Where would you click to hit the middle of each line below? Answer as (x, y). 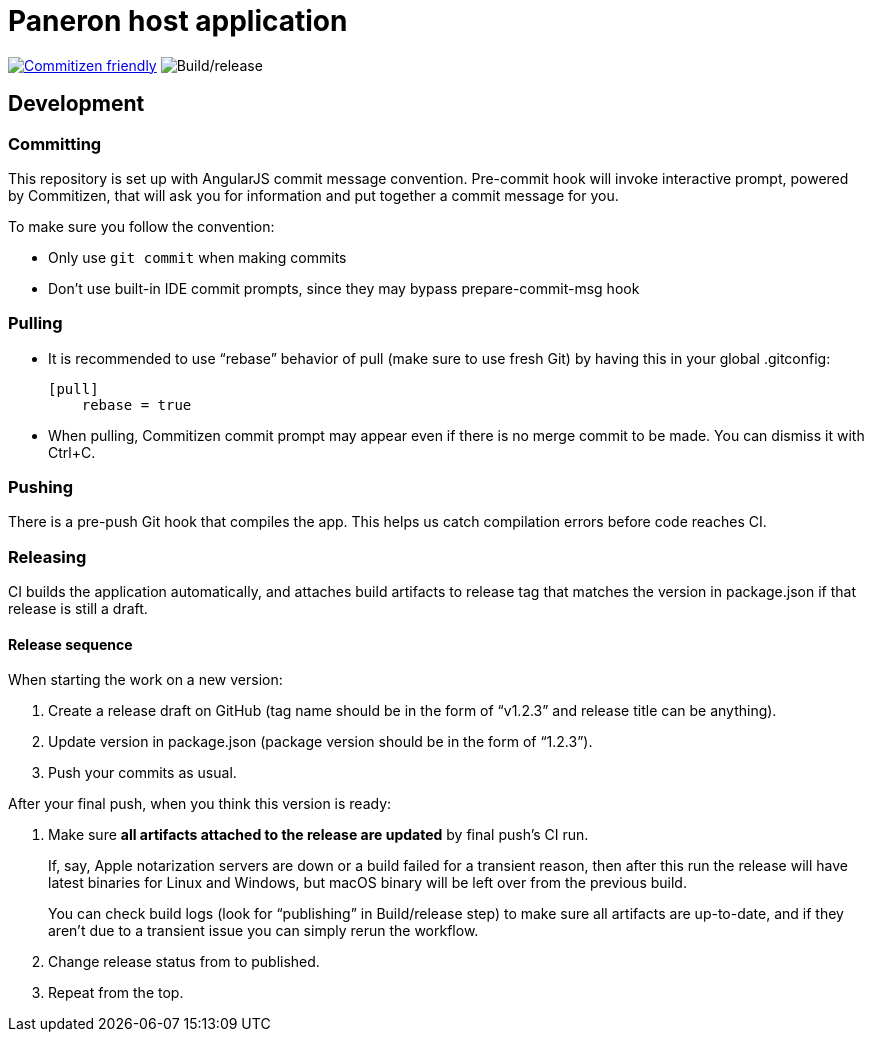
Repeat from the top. (116, 993)
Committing (55, 143)
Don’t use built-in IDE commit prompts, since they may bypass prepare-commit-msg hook (344, 288)
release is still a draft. (78, 609)
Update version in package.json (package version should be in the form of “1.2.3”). (320, 742)
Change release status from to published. (184, 962)
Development (76, 104)
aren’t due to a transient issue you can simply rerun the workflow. (263, 931)
